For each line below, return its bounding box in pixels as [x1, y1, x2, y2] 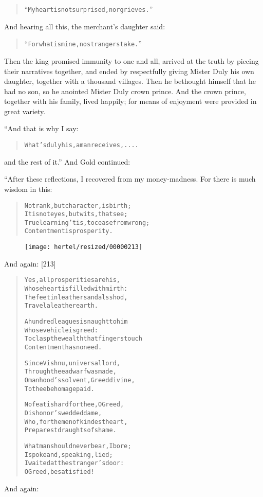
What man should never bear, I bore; [24, 442, 131, 450]
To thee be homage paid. [24, 385, 95, 393]
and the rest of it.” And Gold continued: [4, 156, 130, 167]
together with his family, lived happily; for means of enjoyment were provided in [4, 96, 257, 106]
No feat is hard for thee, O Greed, [24, 401, 124, 409]
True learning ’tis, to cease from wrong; [24, 219, 150, 226]
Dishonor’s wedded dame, [24, 409, 102, 417]
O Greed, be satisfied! [24, 468, 95, 475]
